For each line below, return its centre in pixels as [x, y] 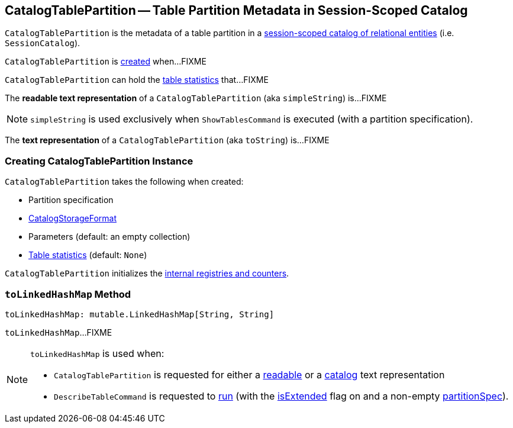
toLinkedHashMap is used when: [97, 353]
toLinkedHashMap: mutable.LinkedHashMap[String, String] [140, 314]
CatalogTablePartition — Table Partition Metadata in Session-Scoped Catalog [236, 10]
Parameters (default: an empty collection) [109, 237]
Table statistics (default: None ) [88, 255]
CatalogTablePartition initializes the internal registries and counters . [147, 273]
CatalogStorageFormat [72, 218]
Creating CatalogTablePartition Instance [99, 161]
